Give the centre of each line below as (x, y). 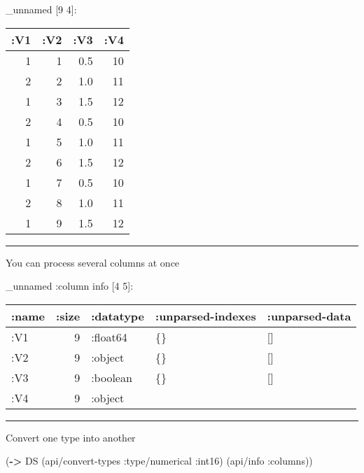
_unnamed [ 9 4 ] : (41, 9)
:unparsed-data (309, 316)
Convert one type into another (71, 437)
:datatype (118, 316)
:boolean (112, 377)
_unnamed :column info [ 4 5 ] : (70, 286)
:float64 (109, 337)
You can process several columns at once (93, 262)
